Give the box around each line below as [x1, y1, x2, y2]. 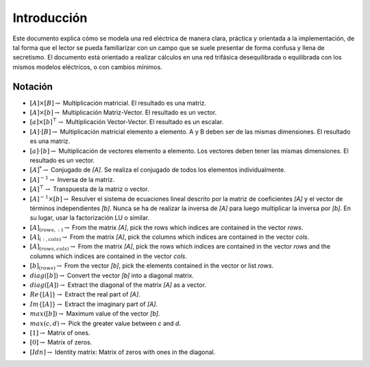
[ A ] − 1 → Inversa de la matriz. [29, 175, 115, 183]
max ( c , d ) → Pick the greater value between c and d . [29, 319, 182, 327]
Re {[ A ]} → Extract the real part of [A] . [29, 290, 140, 299]
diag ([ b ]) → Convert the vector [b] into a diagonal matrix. [29, 271, 195, 279]
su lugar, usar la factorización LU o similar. [29, 214, 150, 222]
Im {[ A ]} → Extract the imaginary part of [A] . [29, 300, 158, 308]
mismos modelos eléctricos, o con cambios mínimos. [12, 62, 162, 71]
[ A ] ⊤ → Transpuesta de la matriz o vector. [29, 184, 149, 193]
